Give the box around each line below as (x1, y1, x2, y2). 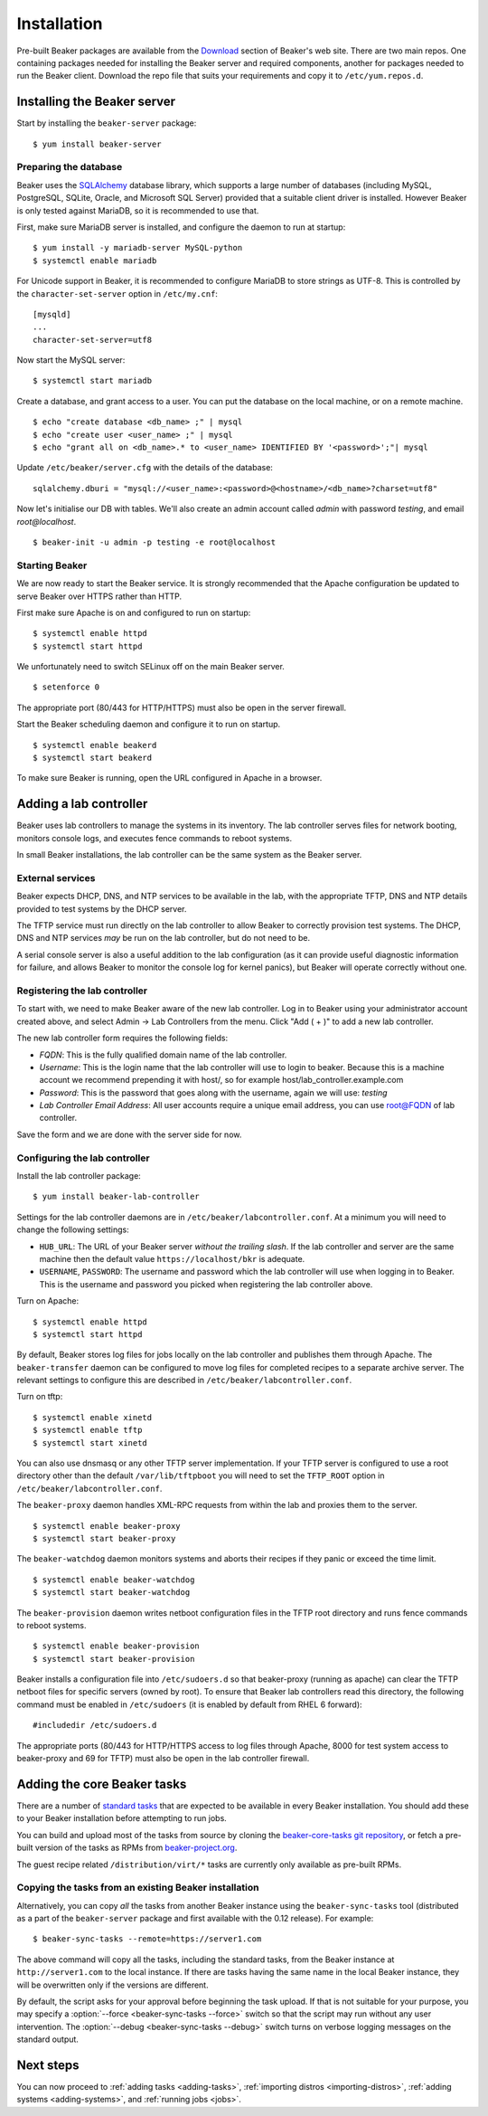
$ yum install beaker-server (33, 138, 162, 149)
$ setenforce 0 (33, 682, 100, 692)
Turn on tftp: (16, 1391, 63, 1402)
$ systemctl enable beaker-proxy (33, 1521, 181, 1531)
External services (16, 871, 96, 884)
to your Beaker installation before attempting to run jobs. (16, 1813, 228, 1824)
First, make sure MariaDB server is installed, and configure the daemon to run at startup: (16, 222, 346, 232)
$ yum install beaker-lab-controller (33, 1191, 201, 1202)
